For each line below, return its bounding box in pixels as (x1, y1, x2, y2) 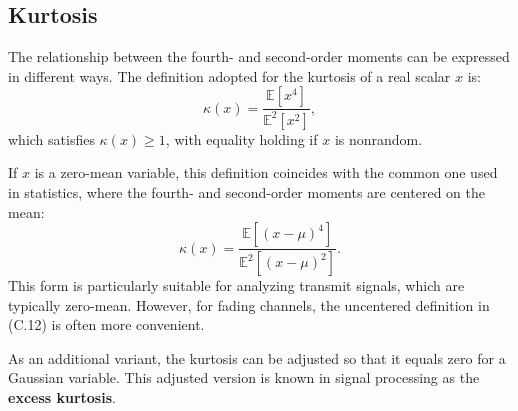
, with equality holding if (165, 128, 318, 149)
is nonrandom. (334, 128, 423, 149)
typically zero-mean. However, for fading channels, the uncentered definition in (8, 294, 490, 315)
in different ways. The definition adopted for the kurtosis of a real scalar (8, 65, 451, 86)
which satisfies (8, 128, 95, 149)
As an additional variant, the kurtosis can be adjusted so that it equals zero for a (8, 347, 506, 368)
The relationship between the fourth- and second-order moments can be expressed (8, 46, 510, 67)
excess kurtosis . (8, 386, 116, 407)
